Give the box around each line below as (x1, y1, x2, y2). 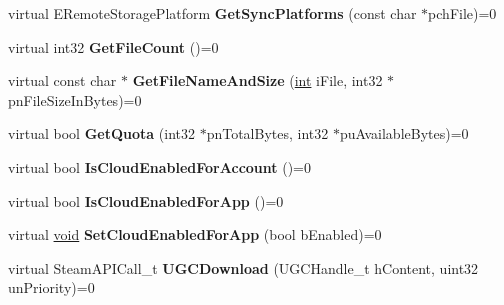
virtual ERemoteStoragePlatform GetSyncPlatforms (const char (8, 3, 417, 23)
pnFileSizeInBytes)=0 (8, 89, 142, 110)
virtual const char (8, 70, 117, 91)
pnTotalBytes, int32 (206, 123, 329, 144)
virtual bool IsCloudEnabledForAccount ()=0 (8, 156, 311, 177)
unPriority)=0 (8, 277, 95, 298)
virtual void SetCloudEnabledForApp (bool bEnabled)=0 (8, 224, 382, 245)
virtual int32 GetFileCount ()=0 (8, 36, 219, 57)
